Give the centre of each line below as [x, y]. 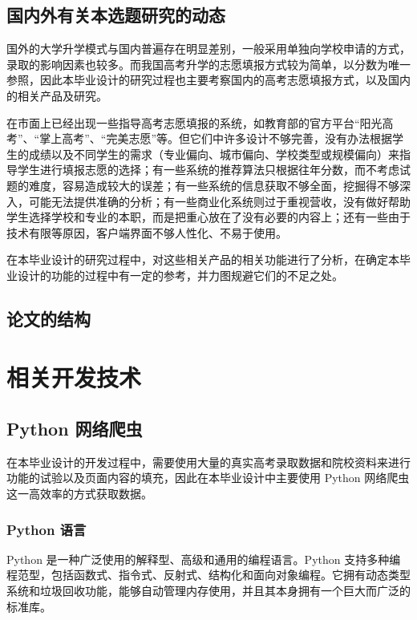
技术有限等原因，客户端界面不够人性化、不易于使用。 [147, 232]
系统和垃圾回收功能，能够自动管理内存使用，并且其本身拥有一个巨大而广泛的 [208, 591]
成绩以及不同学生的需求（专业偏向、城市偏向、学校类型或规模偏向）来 [214, 154]
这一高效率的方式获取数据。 [79, 494]
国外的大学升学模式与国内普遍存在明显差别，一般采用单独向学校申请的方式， [208, 49]
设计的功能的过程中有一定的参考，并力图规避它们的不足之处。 [180, 275]
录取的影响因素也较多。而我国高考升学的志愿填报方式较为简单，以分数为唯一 [208, 64]
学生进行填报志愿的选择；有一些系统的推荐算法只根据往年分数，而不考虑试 [214, 170]
